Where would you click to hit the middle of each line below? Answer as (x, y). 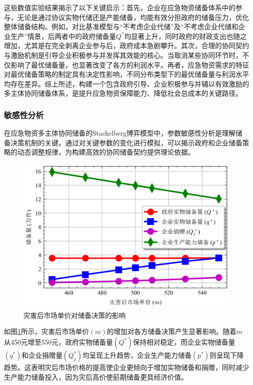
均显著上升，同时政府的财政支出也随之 (186, 36)
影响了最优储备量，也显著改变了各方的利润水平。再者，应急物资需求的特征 (130, 64)
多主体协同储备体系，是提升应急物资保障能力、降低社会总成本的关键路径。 (123, 93)
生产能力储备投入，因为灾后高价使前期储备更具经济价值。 (96, 376)
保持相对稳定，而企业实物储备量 (184, 342)
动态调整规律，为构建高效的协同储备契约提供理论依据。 (106, 152)
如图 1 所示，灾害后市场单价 (46, 331)
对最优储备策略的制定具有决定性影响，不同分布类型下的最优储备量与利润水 (123, 74)
